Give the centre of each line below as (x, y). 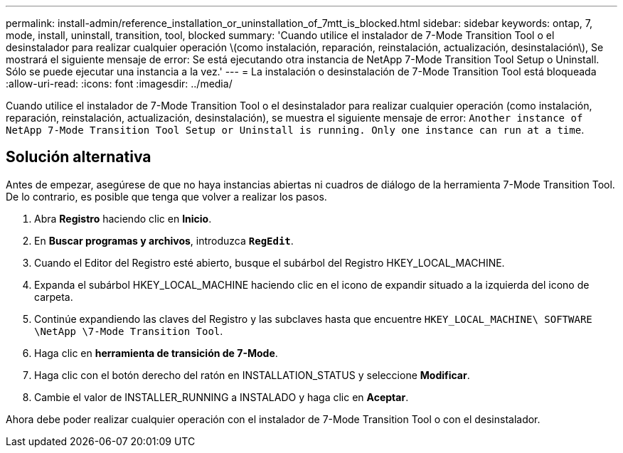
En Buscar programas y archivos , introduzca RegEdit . (164, 240)
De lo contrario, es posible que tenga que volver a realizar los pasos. (166, 196)
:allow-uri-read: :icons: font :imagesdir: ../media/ (119, 84)
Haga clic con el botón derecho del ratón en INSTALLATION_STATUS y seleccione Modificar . (252, 375)
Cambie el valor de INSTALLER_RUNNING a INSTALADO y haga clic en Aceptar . (222, 397)
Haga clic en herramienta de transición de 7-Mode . (156, 353)
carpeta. (54, 297)
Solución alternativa (79, 157)
